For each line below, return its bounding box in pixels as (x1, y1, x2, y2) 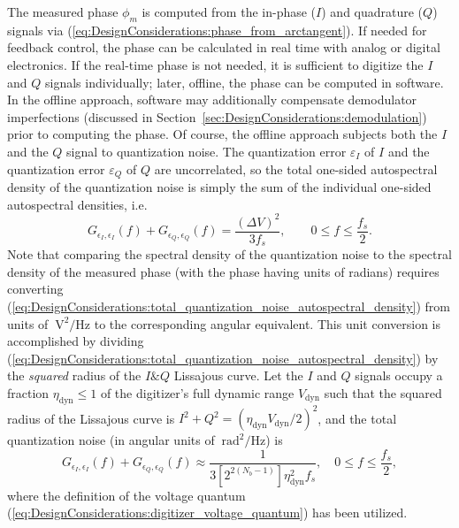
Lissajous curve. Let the (173, 366, 303, 385)
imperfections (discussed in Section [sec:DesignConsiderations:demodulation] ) (7, 107, 427, 126)
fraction (7, 383, 50, 402)
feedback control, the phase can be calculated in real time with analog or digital (7, 38, 440, 57)
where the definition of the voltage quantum (7, 486, 246, 504)
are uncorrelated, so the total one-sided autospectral (154, 159, 438, 178)
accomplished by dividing (7, 332, 144, 350)
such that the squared (324, 383, 442, 402)
